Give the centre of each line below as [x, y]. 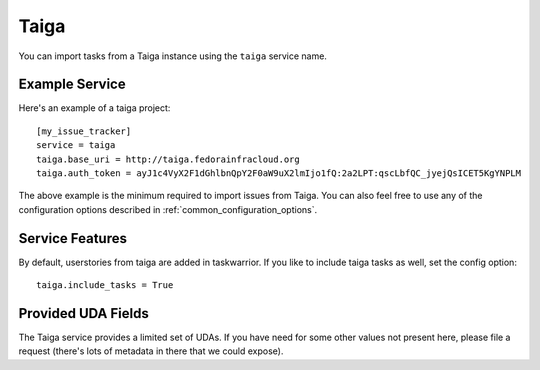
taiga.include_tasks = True [105, 285]
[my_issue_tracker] [84, 131]
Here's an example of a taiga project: [94, 108]
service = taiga [76, 145]
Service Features [72, 238]
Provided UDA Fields [83, 313]
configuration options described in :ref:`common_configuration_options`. [168, 209]
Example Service [72, 84]
